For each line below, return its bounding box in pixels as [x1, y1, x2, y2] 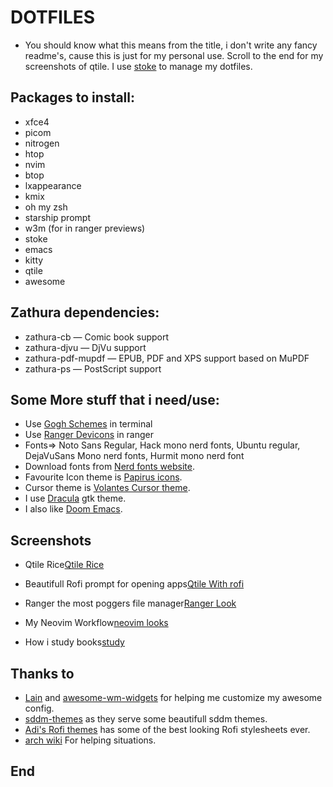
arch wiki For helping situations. [24, 734, 157, 746]
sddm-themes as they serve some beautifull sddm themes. [24, 713, 268, 725]
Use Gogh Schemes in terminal [24, 418, 153, 430]
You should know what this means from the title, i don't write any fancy [24, 39, 318, 51]
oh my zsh [24, 201, 68, 213]
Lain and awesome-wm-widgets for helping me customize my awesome [24, 692, 323, 703]
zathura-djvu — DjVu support [24, 341, 147, 353]
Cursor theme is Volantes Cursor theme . [24, 482, 191, 494]
